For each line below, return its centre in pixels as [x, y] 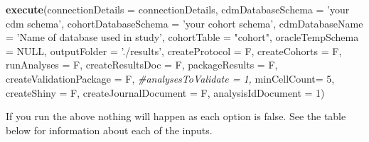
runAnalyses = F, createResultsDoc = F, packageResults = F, [142, 65]
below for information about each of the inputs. [109, 130]
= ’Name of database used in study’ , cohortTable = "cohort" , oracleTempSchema [182, 37]
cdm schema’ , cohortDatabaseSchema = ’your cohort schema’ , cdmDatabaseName [184, 23]
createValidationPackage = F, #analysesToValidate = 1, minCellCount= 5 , [170, 78]
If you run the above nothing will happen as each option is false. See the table [176, 116]
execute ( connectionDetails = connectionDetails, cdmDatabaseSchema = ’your [178, 9]
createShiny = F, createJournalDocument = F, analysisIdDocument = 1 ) [165, 92]
